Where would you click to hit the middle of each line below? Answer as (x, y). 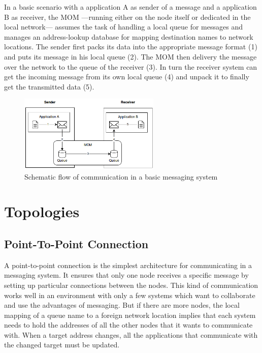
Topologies (42, 211)
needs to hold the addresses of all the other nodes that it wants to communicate (128, 325)
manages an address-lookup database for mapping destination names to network (129, 36)
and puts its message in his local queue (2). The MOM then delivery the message (130, 56)
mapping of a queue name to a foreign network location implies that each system (130, 315)
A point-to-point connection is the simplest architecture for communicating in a (128, 265)
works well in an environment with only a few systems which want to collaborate (130, 295)
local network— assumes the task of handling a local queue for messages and (123, 27)
